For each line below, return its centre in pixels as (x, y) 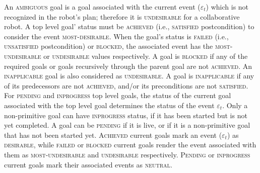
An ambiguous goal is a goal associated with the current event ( (102, 7)
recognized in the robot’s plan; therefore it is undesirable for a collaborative (122, 16)
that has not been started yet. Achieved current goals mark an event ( (113, 135)
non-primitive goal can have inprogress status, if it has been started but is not (126, 115)
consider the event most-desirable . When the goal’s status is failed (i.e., (116, 36)
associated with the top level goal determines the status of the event (109, 105)
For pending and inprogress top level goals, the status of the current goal (118, 95)
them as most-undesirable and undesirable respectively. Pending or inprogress (127, 154)
